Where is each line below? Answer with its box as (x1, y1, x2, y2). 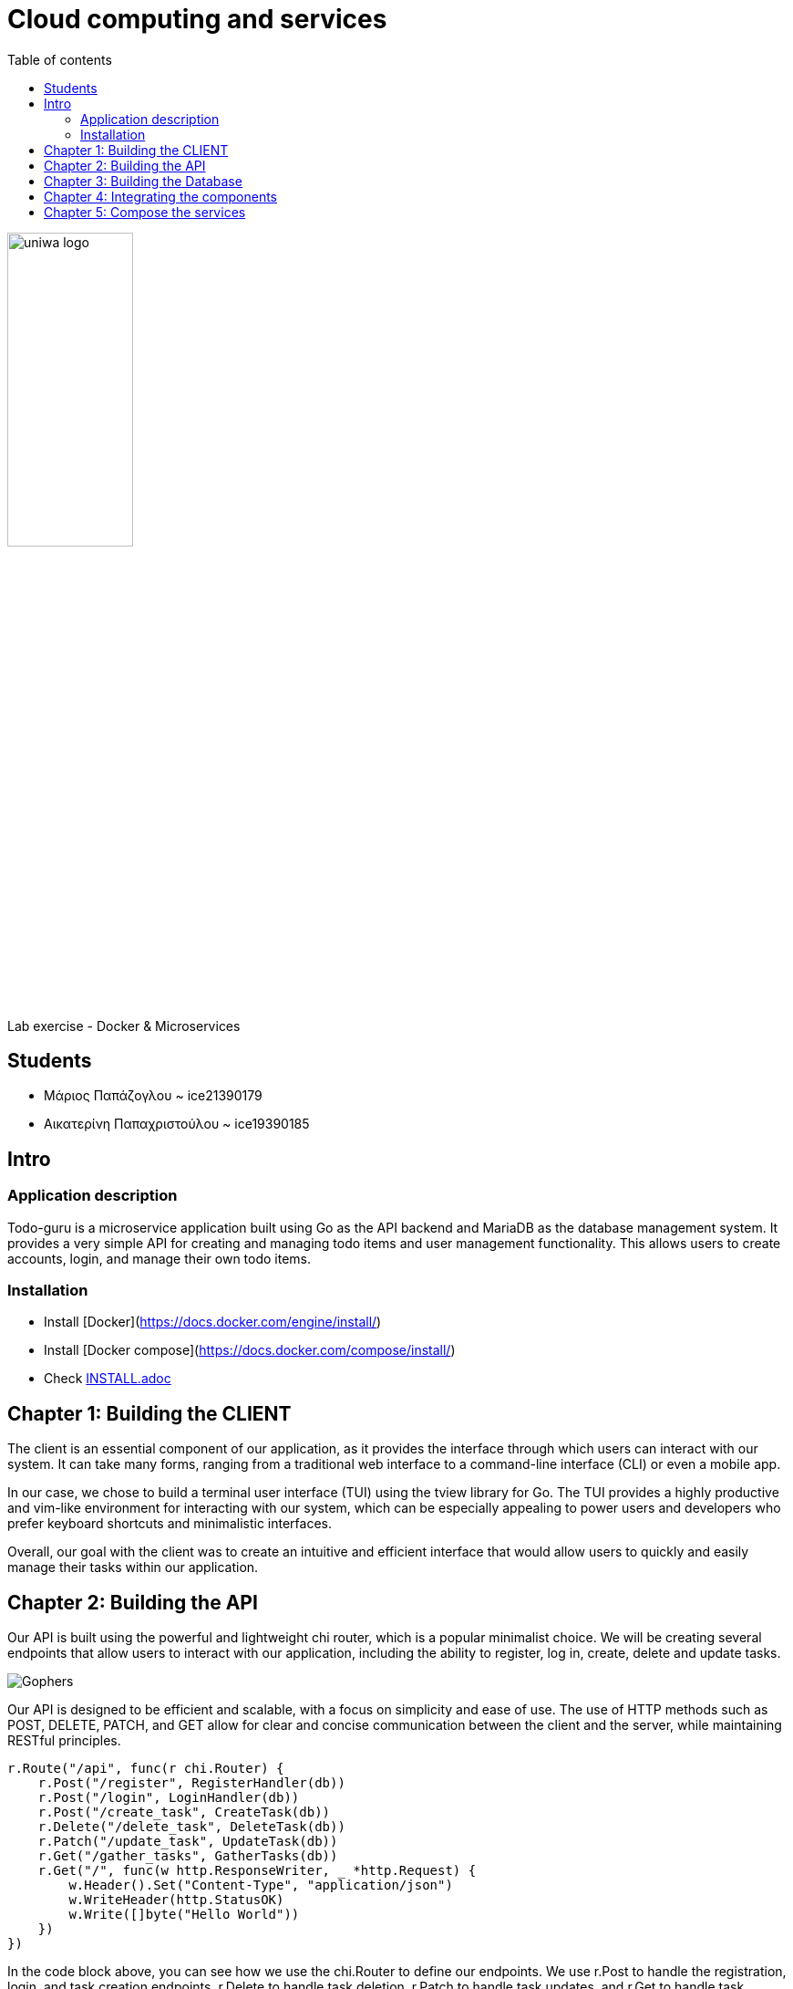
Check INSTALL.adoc (44, 1370, 171, 1387)
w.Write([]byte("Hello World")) (68, 1907, 300, 1922)
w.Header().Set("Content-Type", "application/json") (68, 1878, 453, 1893)
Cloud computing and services (7, 4, 387, 35)
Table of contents (7, 51, 112, 68)
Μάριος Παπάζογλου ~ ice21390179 (44, 1088, 263, 1104)
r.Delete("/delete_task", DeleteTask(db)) (37, 1819, 345, 1835)
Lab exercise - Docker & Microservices (7, 1017, 241, 1034)
